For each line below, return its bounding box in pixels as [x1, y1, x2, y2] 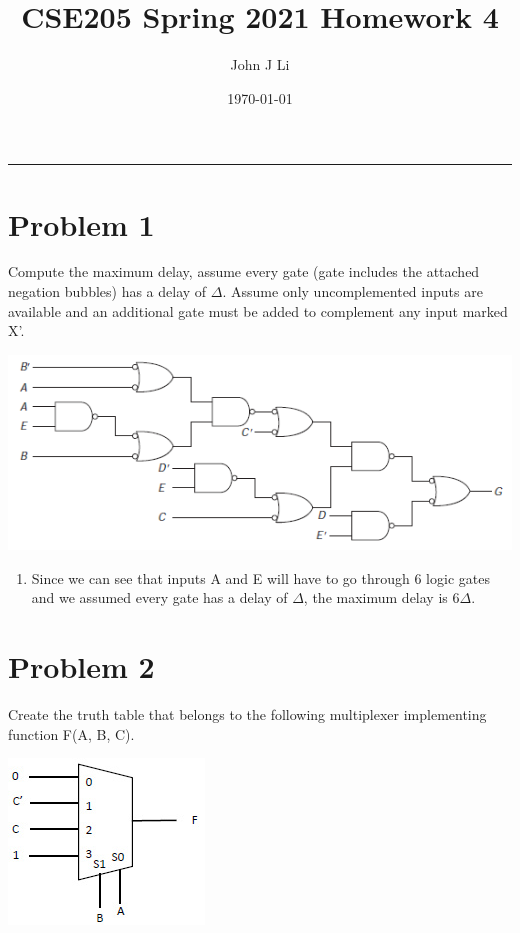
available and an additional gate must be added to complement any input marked [8, 300, 508, 321]
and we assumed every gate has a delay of [31, 587, 288, 608]
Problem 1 [8, 203, 155, 244]
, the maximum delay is [303, 587, 448, 608]
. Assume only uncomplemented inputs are [222, 281, 483, 302]
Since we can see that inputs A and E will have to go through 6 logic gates [31, 567, 490, 588]
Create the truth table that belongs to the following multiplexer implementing [8, 704, 487, 725]
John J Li [230, 54, 290, 75]
